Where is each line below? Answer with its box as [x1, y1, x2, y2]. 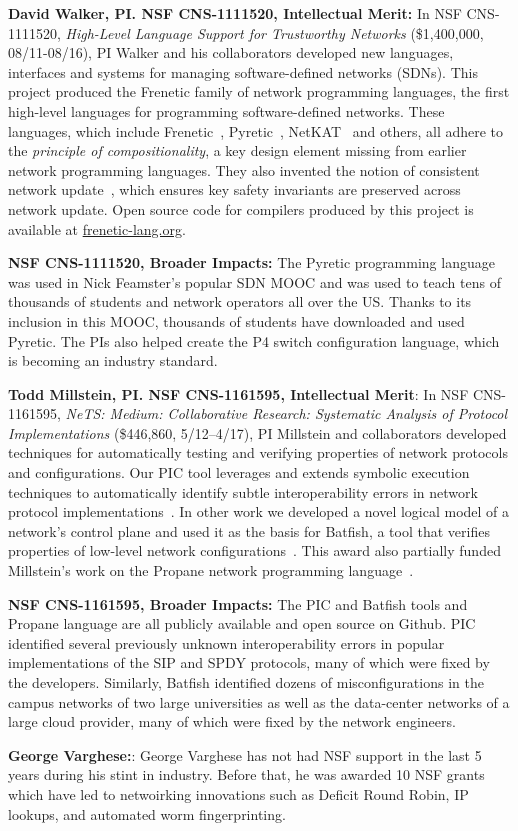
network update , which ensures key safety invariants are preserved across [8, 179, 461, 200]
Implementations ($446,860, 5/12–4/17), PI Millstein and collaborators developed [8, 422, 507, 443]
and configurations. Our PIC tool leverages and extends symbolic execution [8, 462, 470, 483]
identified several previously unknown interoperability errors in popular [8, 632, 445, 653]
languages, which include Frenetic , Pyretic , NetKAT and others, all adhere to [8, 120, 504, 141]
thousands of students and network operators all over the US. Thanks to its [8, 291, 472, 312]
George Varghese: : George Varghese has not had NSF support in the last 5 [8, 744, 482, 765]
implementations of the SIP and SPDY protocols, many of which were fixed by [8, 652, 490, 673]
